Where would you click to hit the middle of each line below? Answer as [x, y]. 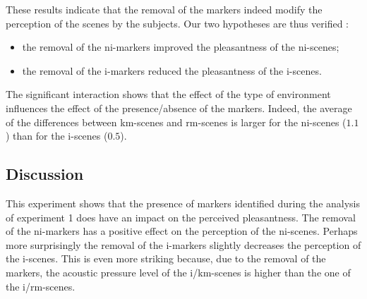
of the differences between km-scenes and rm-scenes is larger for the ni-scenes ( [176, 122]
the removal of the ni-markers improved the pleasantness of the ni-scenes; [181, 47]
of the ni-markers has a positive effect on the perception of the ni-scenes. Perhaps [182, 231]
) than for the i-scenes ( [57, 136]
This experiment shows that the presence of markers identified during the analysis [183, 203]
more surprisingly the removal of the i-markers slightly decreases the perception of [183, 244]
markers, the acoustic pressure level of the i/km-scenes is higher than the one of [178, 272]
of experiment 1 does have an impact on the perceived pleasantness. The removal [181, 217]
